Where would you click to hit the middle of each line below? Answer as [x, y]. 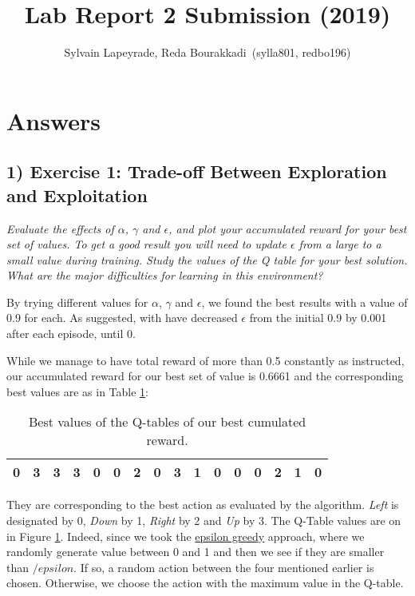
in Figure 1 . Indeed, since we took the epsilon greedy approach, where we [186, 536]
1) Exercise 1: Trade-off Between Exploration [197, 171]
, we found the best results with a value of [304, 302]
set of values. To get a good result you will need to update [146, 244]
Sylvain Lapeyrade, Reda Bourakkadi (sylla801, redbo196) [207, 52]
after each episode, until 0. [71, 334]
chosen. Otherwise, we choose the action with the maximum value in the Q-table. [205, 583]
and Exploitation [77, 195]
